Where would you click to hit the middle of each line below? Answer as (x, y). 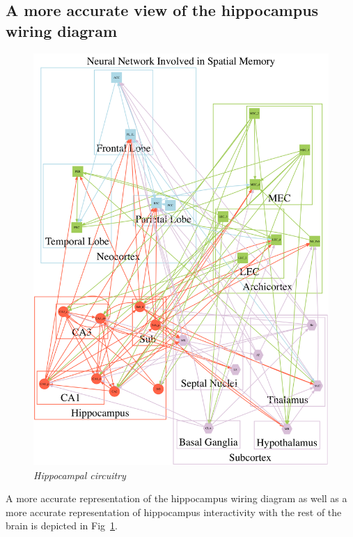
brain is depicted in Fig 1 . (62, 526)
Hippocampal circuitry (80, 475)
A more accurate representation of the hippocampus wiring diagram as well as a (176, 498)
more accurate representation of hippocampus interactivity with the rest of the (174, 512)
